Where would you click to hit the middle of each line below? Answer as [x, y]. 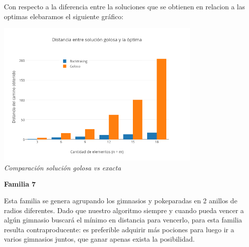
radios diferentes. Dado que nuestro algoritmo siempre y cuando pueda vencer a [124, 210]
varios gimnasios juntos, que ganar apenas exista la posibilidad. [99, 239]
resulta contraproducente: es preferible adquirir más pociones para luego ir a [119, 229]
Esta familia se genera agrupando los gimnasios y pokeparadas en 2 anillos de [121, 200]
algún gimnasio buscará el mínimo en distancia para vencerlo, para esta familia [123, 220]
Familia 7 [20, 184]
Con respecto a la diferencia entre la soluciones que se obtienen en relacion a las [124, 6]
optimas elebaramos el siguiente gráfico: [64, 16]
